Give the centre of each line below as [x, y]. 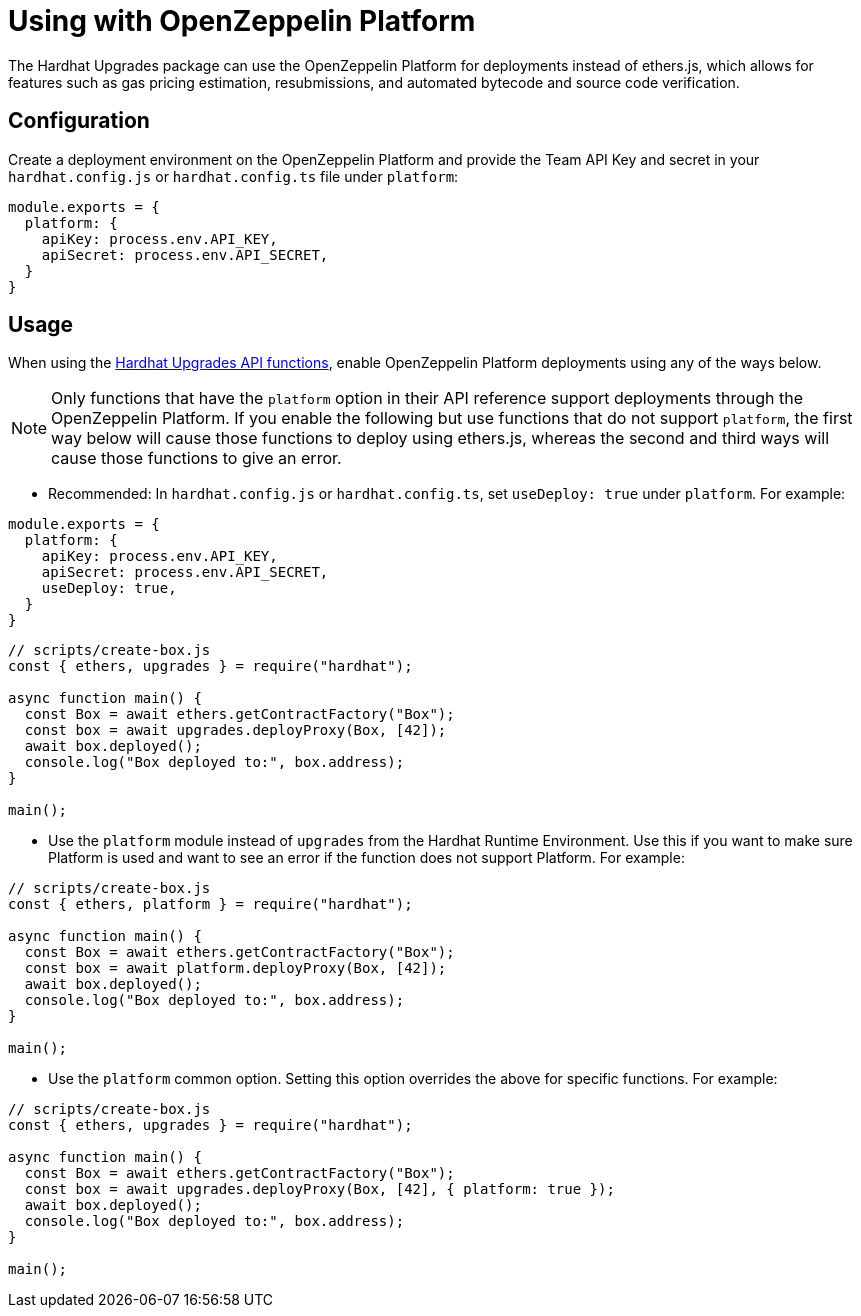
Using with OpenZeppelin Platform [242, 21]
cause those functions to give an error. [196, 458]
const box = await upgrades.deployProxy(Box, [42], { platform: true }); [319, 1189]
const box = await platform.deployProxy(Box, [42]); [235, 968]
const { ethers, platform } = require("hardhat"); [210, 904]
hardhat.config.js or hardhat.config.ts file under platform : [233, 176]
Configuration [79, 121]
